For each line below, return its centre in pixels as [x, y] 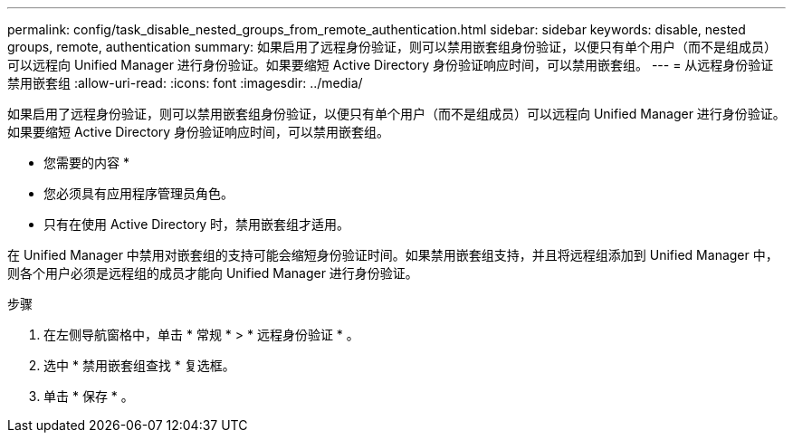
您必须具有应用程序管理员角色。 [139, 193]
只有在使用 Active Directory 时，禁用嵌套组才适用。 [197, 224]
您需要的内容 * [86, 163]
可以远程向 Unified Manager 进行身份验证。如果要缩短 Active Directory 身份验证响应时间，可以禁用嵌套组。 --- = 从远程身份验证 [391, 65]
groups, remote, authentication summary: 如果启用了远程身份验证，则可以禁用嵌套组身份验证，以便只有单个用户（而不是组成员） [392, 47]
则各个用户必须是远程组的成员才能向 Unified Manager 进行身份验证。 [213, 273]
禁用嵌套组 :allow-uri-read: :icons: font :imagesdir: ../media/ [185, 83]
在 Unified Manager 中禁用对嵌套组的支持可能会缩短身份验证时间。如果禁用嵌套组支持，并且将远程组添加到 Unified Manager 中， [393, 255]
